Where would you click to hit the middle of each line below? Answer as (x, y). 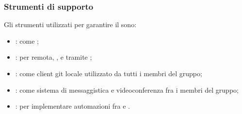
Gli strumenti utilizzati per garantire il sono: (70, 24)
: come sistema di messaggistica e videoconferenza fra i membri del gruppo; (127, 90)
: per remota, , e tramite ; (54, 57)
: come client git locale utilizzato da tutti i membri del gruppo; (109, 73)
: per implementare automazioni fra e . (73, 106)
